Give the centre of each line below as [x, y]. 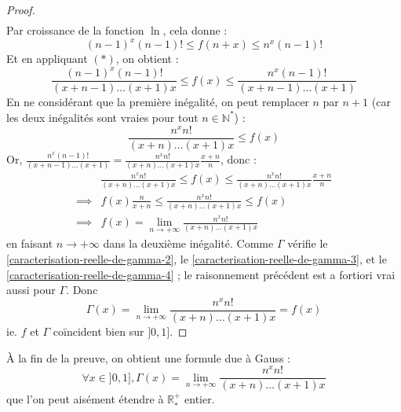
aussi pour [31, 290]
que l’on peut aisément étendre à [85, 399]
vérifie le [308, 243]
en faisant [30, 243]
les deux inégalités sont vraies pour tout [102, 117]
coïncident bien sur [98, 331]
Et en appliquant [47, 59]
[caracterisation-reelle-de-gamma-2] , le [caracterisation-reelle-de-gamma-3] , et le [197, 259]
